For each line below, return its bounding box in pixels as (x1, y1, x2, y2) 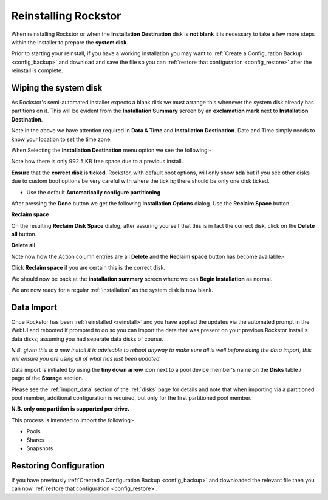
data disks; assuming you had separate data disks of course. (11, 335, 163, 343)
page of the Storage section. (11, 374, 84, 382)
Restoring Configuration (11, 461, 105, 471)
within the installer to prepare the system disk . (11, 38, 129, 46)
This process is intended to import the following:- (11, 416, 135, 423)
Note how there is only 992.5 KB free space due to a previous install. (11, 158, 183, 165)
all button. (11, 231, 37, 238)
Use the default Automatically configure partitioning (26, 188, 161, 196)
